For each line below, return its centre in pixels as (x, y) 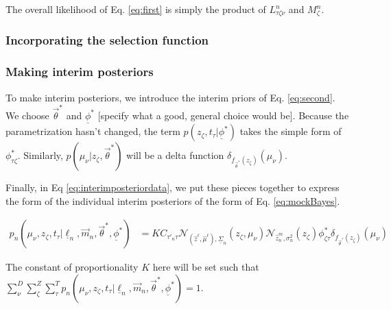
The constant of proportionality (72, 267)
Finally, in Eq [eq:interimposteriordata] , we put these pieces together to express (173, 187)
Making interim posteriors (80, 72)
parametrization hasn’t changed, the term (93, 131)
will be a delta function (175, 155)
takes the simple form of (291, 131)
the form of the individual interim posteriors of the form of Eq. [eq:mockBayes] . (173, 200)
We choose (27, 115)
